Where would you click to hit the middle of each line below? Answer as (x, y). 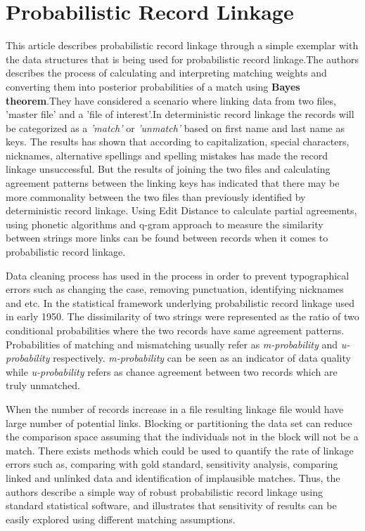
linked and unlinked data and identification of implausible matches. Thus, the (173, 477)
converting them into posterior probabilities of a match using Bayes (153, 86)
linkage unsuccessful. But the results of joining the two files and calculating (168, 169)
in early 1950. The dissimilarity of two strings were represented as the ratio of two (182, 316)
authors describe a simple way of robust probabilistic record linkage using (165, 491)
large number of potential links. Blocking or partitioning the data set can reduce (179, 422)
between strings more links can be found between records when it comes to (167, 238)
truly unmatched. (43, 385)
